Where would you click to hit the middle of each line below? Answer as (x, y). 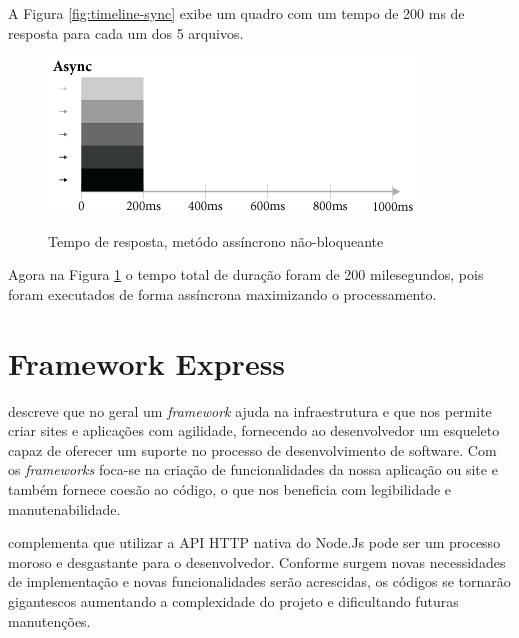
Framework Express (147, 362)
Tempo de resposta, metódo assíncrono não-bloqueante (216, 240)
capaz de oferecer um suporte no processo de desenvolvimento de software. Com (252, 449)
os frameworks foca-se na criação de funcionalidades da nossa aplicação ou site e (253, 469)
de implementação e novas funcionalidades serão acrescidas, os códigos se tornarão (259, 581)
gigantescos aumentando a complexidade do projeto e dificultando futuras (233, 601)
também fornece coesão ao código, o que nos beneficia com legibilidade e (230, 489)
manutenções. (49, 620)
